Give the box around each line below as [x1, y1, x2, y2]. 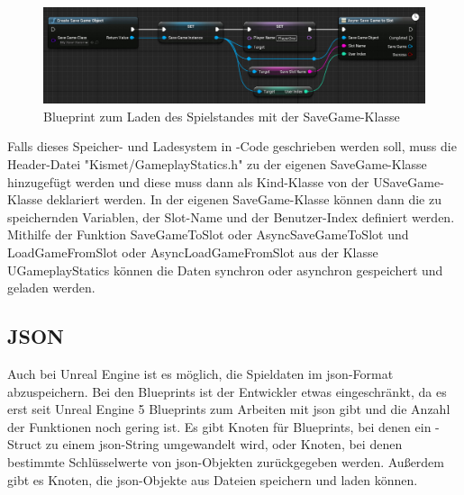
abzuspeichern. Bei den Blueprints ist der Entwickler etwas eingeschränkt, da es [7, 382, 447, 400]
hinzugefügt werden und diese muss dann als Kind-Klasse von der [7, 172, 369, 191]
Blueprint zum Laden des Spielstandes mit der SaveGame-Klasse [43, 106, 400, 125]
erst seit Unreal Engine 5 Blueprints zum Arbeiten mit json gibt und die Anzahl [7, 400, 450, 418]
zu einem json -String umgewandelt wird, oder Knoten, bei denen [45, 435, 403, 454]
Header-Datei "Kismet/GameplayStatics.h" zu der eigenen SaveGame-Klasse [7, 155, 427, 174]
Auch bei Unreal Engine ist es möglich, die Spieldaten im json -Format [7, 364, 394, 382]
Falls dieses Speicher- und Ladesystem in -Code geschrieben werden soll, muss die [7, 137, 457, 156]
